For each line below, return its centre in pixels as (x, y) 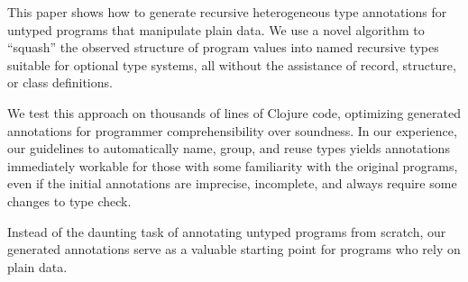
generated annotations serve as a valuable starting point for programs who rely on (234, 249)
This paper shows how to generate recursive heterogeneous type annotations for (227, 12)
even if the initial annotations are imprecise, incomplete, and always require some (232, 183)
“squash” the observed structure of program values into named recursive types (223, 47)
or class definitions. (60, 82)
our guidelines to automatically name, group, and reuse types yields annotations (229, 148)
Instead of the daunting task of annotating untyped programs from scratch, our (227, 231)
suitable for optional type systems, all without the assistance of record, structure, (232, 64)
